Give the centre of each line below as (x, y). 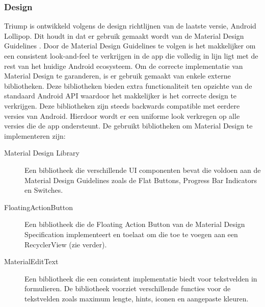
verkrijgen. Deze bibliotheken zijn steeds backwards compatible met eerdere (122, 105)
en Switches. (44, 190)
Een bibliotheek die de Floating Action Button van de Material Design (135, 224)
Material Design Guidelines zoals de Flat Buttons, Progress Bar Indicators (141, 180)
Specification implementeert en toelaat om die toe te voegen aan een (131, 234)
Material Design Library (42, 153)
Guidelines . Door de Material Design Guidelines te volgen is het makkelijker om (130, 46)
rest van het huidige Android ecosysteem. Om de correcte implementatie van (124, 66)
